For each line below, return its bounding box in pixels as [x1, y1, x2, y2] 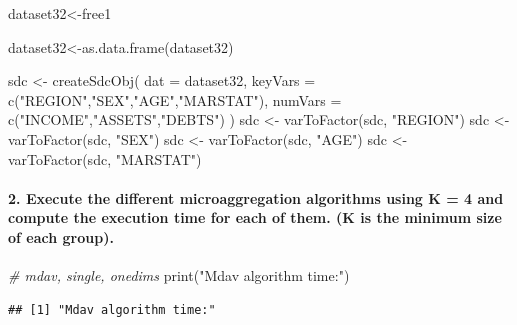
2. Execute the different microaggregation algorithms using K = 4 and [8, 187, 504, 208]
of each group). [8, 226, 114, 247]
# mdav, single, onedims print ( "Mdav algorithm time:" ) [8, 265, 350, 286]
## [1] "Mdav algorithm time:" [8, 302, 216, 317]
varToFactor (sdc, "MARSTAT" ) [8, 148, 202, 169]
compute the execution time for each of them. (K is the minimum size [8, 207, 502, 228]
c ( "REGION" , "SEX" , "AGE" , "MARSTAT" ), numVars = [8, 89, 342, 110]
